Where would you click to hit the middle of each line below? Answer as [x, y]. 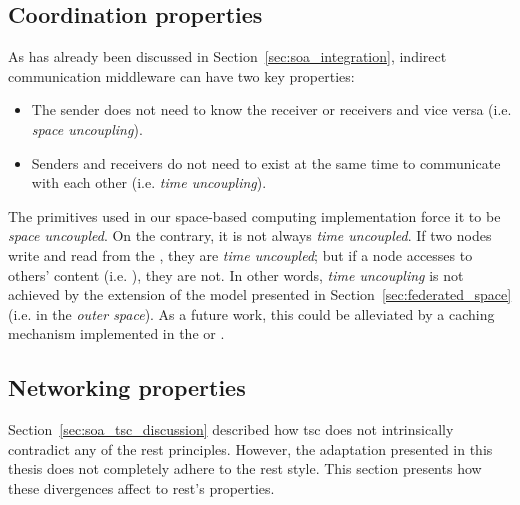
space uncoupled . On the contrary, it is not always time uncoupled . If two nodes [250, 235]
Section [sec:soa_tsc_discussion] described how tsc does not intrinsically [231, 429]
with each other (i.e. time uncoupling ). [149, 182]
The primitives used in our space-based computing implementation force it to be [254, 215]
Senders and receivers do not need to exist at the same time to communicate [266, 162]
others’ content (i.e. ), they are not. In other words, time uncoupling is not [236, 274]
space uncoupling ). [87, 128]
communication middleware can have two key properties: [181, 75]
